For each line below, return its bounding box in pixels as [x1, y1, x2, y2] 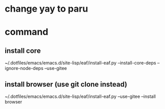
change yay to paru [5, 3, 89, 15]
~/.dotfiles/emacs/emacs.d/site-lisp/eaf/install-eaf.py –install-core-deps [5, 60, 156, 66]
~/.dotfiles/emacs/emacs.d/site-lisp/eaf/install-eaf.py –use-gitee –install [5, 93, 156, 99]
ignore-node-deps [5, 65, 44, 71]
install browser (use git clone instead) [5, 80, 128, 89]
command [5, 26, 49, 38]
